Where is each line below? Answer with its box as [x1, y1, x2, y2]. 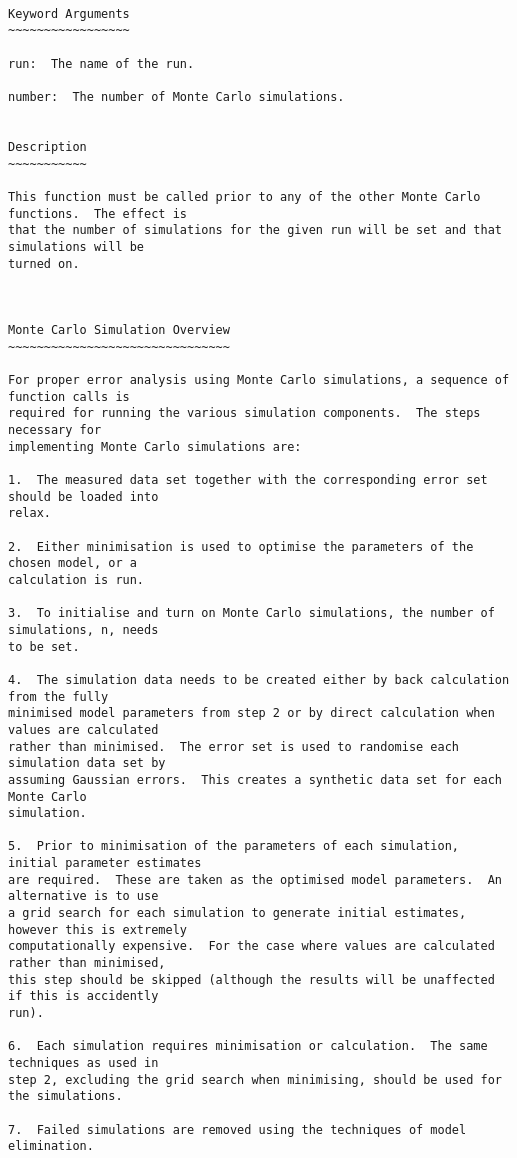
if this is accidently [8, 989, 159, 1004]
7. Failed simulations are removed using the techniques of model [8, 1122, 467, 1137]
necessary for [8, 423, 102, 438]
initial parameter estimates [8, 856, 202, 871]
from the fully [8, 689, 109, 704]
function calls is [8, 389, 130, 404]
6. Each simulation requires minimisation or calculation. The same [8, 1039, 488, 1054]
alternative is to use [8, 889, 159, 904]
